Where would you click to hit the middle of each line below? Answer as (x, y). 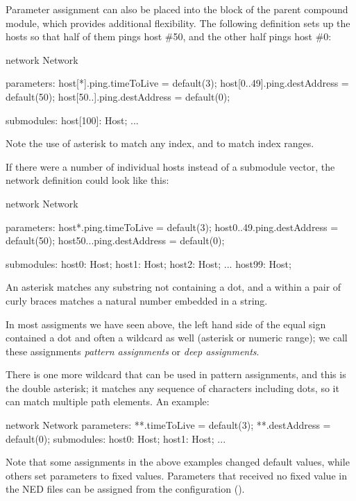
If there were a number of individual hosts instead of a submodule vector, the (170, 166)
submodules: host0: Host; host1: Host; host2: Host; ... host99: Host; (149, 263)
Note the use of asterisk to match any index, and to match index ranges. (160, 143)
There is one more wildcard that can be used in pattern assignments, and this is (176, 374)
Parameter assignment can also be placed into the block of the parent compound (177, 9)
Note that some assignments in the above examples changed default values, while (178, 462)
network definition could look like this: (87, 180)
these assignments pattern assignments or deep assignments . (133, 351)
